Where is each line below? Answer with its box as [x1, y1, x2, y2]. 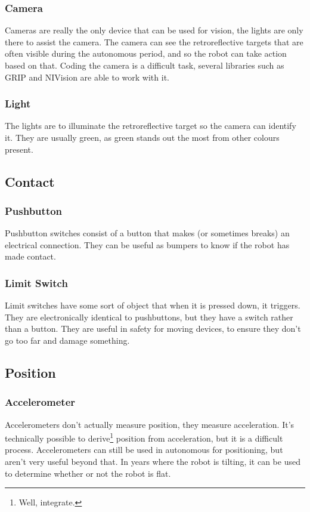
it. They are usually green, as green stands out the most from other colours [5, 131, 280, 143]
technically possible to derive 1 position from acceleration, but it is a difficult [5, 430, 283, 444]
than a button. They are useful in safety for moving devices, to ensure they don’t [5, 322, 301, 335]
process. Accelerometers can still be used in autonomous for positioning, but [5, 443, 283, 456]
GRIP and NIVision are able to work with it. [5, 70, 169, 83]
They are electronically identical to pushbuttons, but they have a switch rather [5, 310, 293, 323]
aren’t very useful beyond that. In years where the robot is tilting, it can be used [5, 455, 300, 467]
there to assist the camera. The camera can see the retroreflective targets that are [5, 35, 303, 48]
